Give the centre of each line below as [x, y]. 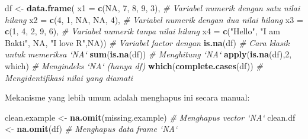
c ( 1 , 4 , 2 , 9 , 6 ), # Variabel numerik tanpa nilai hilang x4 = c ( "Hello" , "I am [142, 31]
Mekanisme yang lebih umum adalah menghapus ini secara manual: [127, 97]
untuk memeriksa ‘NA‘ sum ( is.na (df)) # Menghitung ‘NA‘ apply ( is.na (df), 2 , [148, 54]
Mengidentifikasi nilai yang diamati [69, 77]
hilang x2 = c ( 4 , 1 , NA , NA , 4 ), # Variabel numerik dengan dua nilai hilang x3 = [154, 19]
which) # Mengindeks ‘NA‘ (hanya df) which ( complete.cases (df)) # [134, 65]
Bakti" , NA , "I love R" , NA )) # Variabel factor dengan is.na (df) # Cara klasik [147, 42]
